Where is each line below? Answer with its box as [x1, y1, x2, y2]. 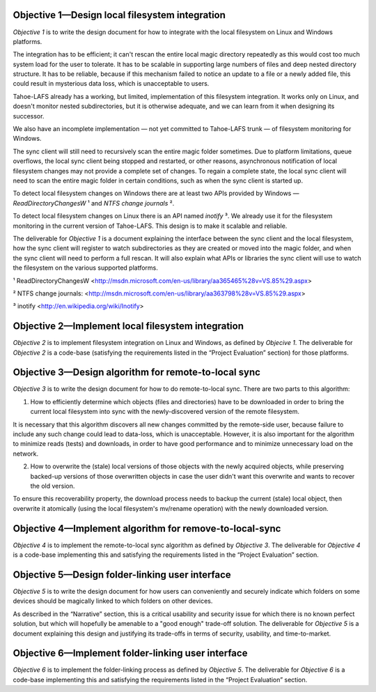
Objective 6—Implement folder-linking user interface [13, 647, 248, 659]
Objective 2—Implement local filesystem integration [13, 321, 244, 332]
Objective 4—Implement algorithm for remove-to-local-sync [13, 523, 281, 535]
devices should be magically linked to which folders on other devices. [13, 597, 213, 606]
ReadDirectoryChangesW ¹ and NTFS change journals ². [13, 199, 175, 207]
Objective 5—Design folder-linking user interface [13, 569, 231, 580]
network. [13, 449, 39, 458]
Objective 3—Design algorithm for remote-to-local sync [13, 367, 261, 378]
